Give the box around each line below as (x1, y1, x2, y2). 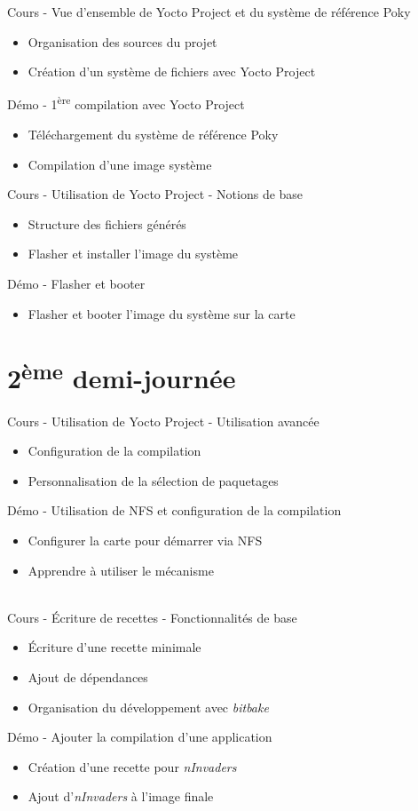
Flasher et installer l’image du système (28, 244, 239, 263)
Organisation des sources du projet (28, 32, 217, 51)
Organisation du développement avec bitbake (28, 697, 269, 716)
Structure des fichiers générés (28, 214, 186, 233)
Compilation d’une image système (28, 155, 212, 173)
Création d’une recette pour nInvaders (28, 757, 237, 775)
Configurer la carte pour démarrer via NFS (28, 531, 263, 550)
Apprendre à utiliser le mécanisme (28, 561, 214, 579)
